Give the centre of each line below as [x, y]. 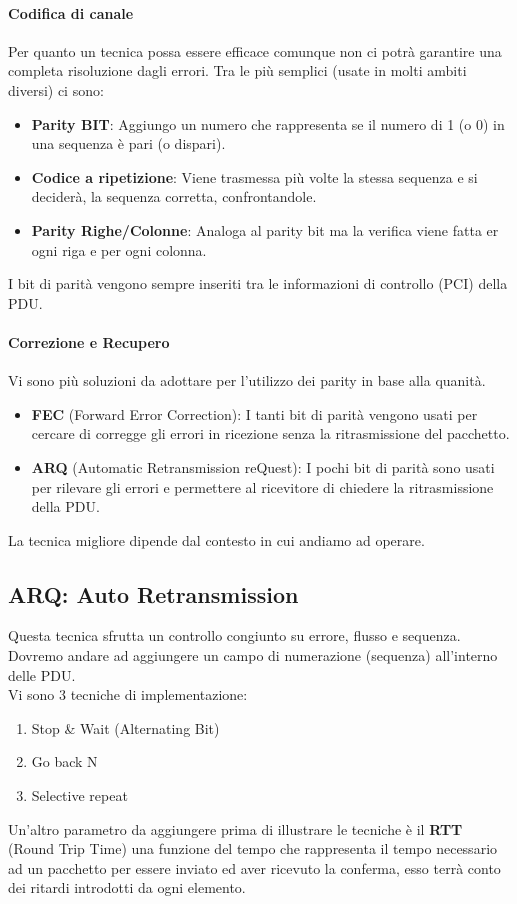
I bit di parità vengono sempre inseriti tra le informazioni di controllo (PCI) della [258, 283]
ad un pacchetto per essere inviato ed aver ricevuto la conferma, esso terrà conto [254, 867]
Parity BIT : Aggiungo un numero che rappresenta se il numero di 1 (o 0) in [268, 123]
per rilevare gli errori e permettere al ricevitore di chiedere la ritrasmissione [262, 486]
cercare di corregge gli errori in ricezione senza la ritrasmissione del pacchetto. [270, 433]
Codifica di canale [71, 12]
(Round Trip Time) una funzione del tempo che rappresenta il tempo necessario [253, 848]
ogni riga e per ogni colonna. [119, 249]
